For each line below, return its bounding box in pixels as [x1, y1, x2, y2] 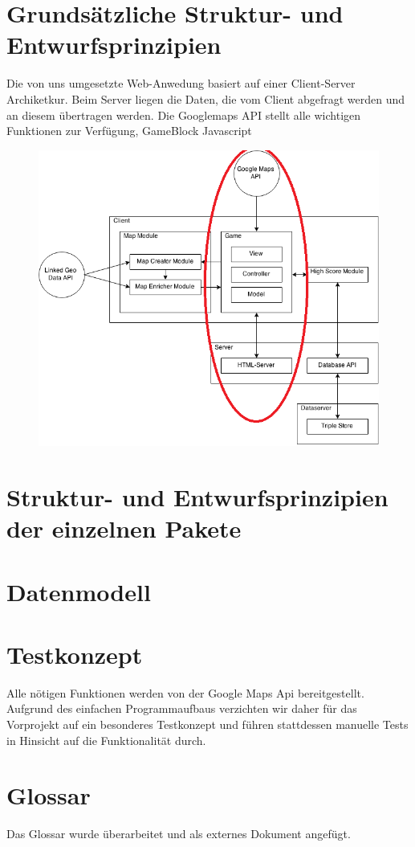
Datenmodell [6, 575, 151, 608]
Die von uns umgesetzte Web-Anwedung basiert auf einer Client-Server [6, 75, 356, 92]
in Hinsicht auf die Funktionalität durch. [6, 731, 206, 748]
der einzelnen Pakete [6, 512, 242, 545]
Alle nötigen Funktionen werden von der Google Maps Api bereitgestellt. [6, 684, 364, 701]
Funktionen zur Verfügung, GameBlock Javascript [6, 122, 252, 139]
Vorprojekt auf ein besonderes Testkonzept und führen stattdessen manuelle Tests [6, 716, 409, 732]
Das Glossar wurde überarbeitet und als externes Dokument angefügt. [6, 825, 351, 842]
